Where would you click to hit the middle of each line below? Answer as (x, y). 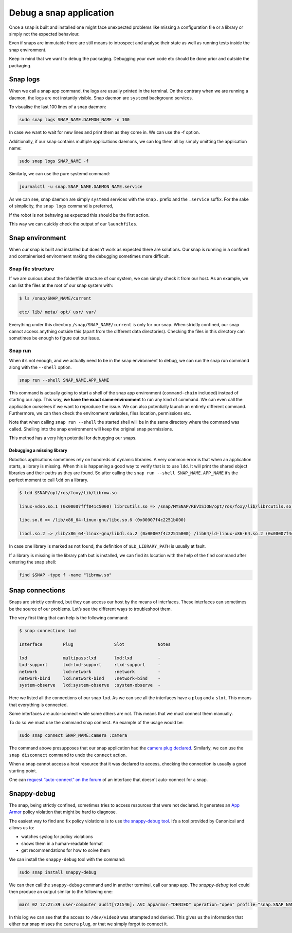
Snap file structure (32, 269)
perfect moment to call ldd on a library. (49, 480)
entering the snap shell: (33, 562)
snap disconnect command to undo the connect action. (68, 755)
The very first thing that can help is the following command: (69, 618)
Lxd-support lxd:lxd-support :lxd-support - (90, 665)
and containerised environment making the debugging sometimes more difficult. (90, 256)
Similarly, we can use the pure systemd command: (60, 173)
